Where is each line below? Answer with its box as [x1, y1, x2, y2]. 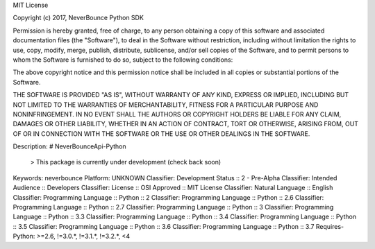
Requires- [315, 222, 344, 230]
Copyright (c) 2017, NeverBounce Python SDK [12, 14, 144, 22]
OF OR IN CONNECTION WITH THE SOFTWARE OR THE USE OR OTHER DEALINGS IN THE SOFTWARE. [12, 129, 310, 138]
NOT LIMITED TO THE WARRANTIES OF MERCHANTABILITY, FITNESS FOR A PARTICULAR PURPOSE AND [12, 101, 319, 109]
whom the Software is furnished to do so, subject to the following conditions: [12, 55, 233, 64]
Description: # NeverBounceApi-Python [12, 142, 126, 151]
